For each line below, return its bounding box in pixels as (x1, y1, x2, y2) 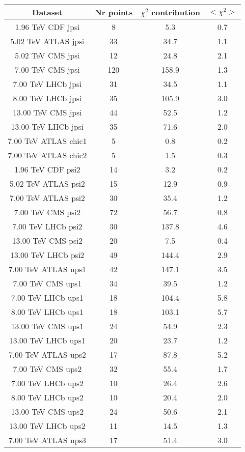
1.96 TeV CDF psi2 (14, 164, 81, 175)
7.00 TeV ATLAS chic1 (8, 135, 87, 146)
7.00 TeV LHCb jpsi (13, 78, 82, 89)
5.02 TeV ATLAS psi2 (9, 178, 85, 189)
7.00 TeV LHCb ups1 (11, 292, 83, 303)
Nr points (94, 6, 133, 18)
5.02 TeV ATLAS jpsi (10, 35, 84, 47)
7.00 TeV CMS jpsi (15, 64, 80, 75)
